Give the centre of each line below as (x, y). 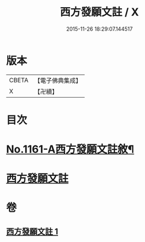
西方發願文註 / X (99, 12)
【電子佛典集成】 (58, 80)
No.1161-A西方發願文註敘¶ (70, 149)
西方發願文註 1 (32, 231)
